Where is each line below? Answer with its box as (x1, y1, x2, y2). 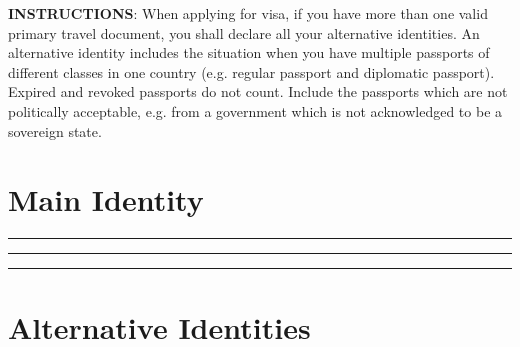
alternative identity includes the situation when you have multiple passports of (8, 42, 490, 63)
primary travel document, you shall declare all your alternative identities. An (8, 22, 480, 43)
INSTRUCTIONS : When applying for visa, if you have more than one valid (8, 3, 488, 23)
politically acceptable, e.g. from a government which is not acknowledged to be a (8, 100, 503, 121)
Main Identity (8, 179, 204, 220)
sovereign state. (8, 120, 102, 141)
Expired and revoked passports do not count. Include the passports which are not (8, 81, 508, 102)
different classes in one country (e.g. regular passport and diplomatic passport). (8, 61, 495, 82)
